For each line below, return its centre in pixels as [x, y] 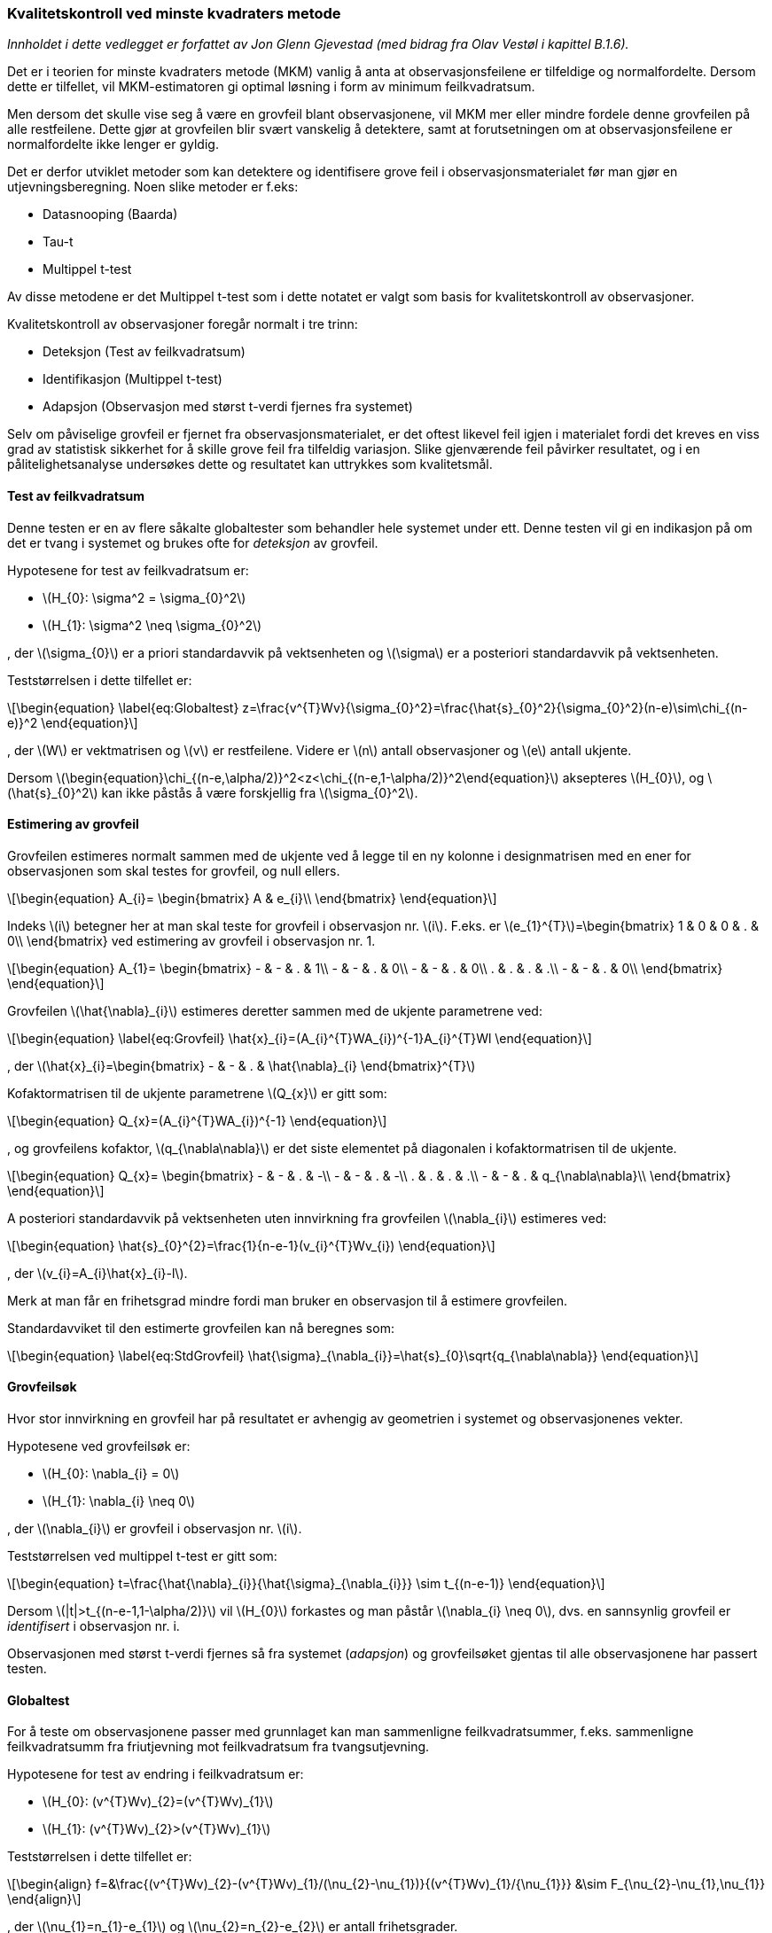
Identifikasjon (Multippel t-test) [133, 379]
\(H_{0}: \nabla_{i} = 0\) [111, 1474]
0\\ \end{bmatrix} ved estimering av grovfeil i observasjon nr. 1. [191, 940]
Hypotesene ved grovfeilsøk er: [99, 1446]
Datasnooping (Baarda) [110, 214]
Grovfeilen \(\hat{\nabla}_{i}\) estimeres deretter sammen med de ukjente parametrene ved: [275, 1010]
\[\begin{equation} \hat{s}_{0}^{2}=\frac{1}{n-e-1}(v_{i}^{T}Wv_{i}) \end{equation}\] [251, 1245]
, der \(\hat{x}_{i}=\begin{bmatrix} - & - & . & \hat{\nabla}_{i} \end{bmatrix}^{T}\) [242, 1065]
